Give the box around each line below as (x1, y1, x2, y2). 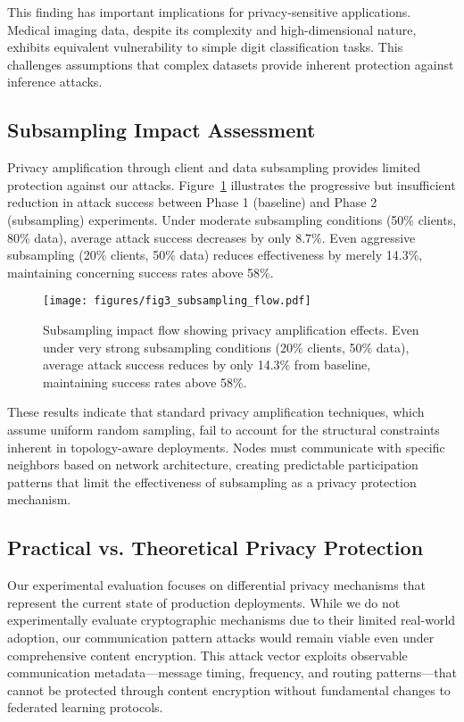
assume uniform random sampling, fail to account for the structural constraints (7, 419, 440, 438)
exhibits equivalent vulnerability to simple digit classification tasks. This (7, 37, 403, 56)
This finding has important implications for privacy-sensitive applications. (7, 3, 411, 21)
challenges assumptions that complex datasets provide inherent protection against (7, 54, 454, 73)
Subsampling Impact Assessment (7, 116, 316, 144)
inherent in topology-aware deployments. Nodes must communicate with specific (7, 437, 445, 456)
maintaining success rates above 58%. (43, 372, 247, 391)
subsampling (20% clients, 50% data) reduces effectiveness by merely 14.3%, (7, 245, 423, 264)
